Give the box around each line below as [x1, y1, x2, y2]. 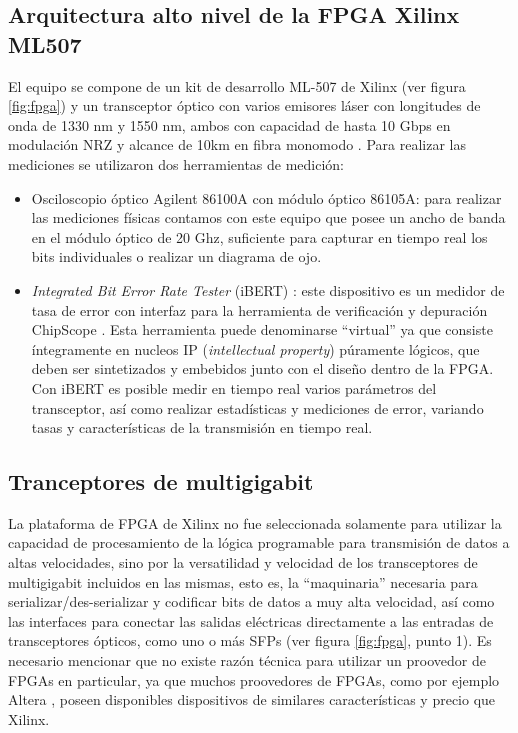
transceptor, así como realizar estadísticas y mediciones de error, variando [31, 397, 484, 418]
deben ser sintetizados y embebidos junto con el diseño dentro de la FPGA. [31, 358, 494, 379]
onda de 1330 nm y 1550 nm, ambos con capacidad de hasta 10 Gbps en [8, 114, 451, 135]
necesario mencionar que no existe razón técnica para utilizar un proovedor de [8, 650, 486, 671]
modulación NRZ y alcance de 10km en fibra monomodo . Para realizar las [8, 134, 466, 155]
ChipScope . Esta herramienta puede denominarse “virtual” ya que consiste [31, 319, 493, 340]
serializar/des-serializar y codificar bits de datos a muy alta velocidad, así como [8, 591, 495, 612]
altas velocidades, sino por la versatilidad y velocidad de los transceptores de [8, 552, 478, 573]
